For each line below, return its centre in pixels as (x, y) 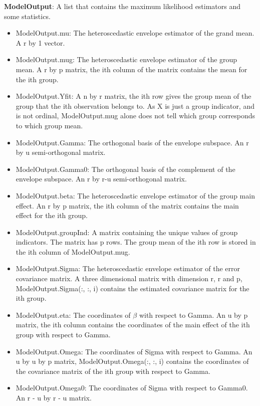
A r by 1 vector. (40, 42)
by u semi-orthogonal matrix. (61, 152)
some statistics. (27, 16)
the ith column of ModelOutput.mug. (73, 251)
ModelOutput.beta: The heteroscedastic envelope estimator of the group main (135, 195)
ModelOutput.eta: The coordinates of (73, 315)
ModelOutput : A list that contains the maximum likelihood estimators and (122, 6)
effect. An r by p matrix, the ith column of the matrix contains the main (127, 205)
